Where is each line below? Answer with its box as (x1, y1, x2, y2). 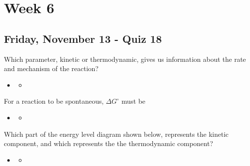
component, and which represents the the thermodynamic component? (4, 138, 213, 148)
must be (121, 96, 146, 106)
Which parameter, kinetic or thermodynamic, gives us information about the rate (4, 54, 246, 64)
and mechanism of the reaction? (4, 63, 99, 74)
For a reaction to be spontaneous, (4, 96, 104, 106)
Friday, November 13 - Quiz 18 (4, 31, 162, 46)
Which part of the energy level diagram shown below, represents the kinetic (4, 129, 229, 139)
